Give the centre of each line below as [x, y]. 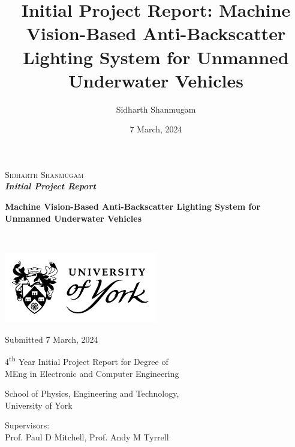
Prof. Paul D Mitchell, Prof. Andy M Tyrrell [87, 437]
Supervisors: [27, 425]
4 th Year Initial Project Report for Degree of [87, 360]
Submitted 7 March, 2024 [52, 339]
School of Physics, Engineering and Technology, [92, 393]
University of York [39, 405]
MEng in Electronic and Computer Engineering [92, 373]
